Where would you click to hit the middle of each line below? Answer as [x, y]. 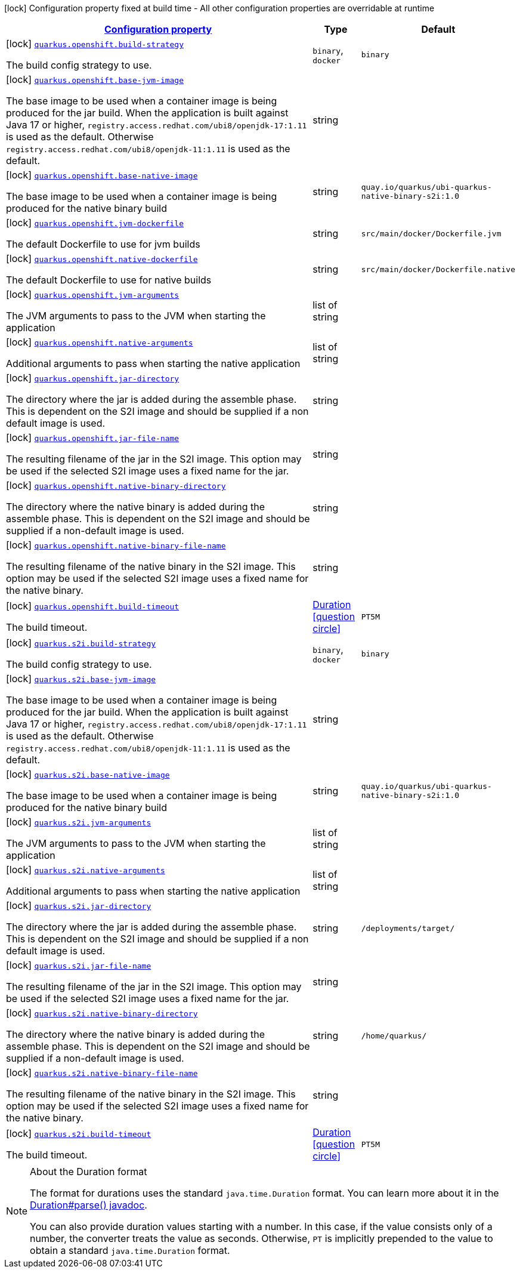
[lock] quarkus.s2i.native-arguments [86, 870]
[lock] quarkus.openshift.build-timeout [93, 606]
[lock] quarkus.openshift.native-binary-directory [116, 485]
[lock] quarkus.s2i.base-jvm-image [81, 679]
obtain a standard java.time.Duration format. [130, 1250]
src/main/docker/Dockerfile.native [438, 269]
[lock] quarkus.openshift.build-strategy [95, 44]
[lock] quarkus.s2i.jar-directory [79, 905]
